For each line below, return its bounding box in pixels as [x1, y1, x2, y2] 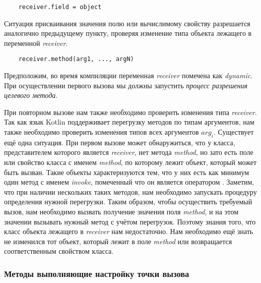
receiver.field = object [18, 4, 102, 11]
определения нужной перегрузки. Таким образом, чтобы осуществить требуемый [4, 196, 252, 207]
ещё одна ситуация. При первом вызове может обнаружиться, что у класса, [4, 137, 235, 147]
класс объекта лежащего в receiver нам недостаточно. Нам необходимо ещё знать [4, 226, 253, 237]
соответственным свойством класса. [4, 246, 114, 256]
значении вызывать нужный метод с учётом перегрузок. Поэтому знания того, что [4, 216, 256, 227]
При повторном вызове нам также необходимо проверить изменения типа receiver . [4, 106, 257, 117]
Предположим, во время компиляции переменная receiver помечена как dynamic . [4, 70, 253, 81]
